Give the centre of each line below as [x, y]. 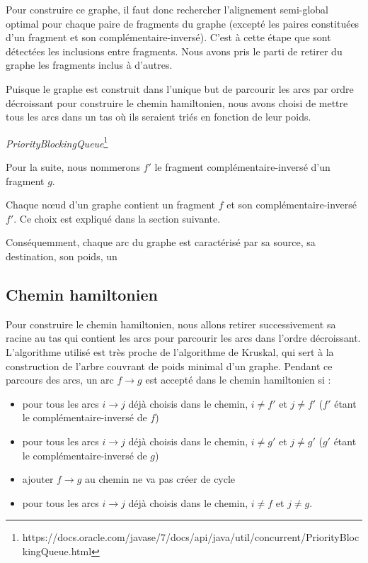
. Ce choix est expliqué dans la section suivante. [117, 218]
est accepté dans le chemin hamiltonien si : [238, 380]
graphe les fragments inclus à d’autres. [89, 65]
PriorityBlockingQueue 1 [57, 142]
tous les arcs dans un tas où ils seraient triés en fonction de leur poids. [159, 117]
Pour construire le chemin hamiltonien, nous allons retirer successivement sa [171, 324]
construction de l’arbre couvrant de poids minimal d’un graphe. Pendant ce [169, 366]
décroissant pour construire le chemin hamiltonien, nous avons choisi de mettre [177, 102]
